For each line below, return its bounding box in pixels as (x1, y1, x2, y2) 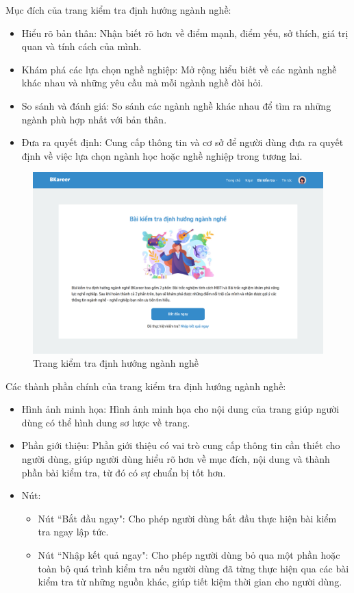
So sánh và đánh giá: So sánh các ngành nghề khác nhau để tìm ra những (21, 98, 331, 112)
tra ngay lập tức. (38, 524, 109, 539)
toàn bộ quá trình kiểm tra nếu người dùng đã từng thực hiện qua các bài (38, 561, 349, 575)
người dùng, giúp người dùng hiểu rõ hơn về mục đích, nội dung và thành (21, 452, 330, 466)
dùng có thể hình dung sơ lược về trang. (21, 415, 190, 429)
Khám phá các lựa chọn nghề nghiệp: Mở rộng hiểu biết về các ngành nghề (21, 62, 337, 76)
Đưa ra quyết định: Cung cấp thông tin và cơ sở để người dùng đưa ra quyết (21, 135, 344, 149)
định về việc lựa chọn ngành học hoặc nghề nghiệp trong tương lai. (21, 148, 303, 162)
